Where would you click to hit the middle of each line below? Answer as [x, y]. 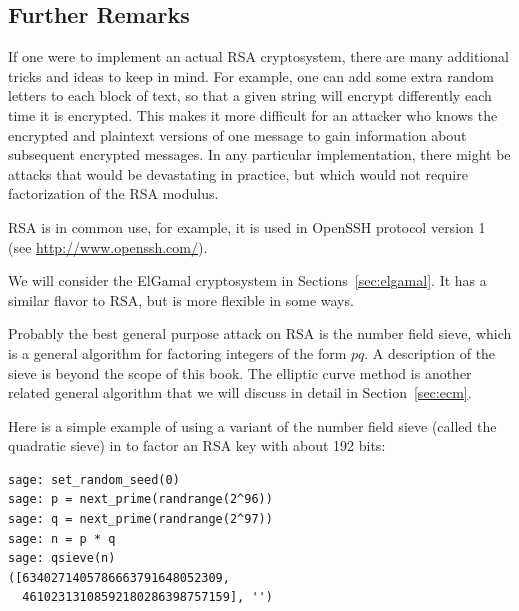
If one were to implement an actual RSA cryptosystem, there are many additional [258, 56]
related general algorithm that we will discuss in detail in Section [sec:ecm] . [240, 392]
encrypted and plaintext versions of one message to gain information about [237, 134]
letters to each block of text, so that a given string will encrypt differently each [250, 95]
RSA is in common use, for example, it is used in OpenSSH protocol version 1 [247, 226]
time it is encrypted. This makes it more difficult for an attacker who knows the [253, 114]
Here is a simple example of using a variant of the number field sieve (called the [252, 425]
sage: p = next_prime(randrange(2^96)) [140, 499]
